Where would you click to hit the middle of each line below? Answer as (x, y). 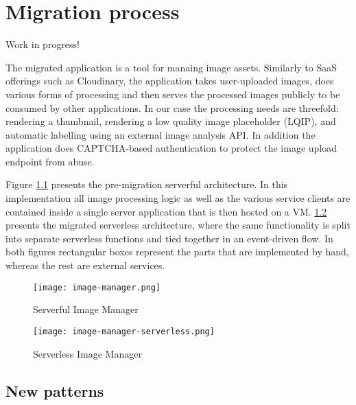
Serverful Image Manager (86, 309)
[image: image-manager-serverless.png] (124, 331)
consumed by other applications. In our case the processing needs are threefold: (172, 107)
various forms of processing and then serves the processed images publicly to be (173, 94)
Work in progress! (43, 44)
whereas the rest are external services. (85, 265)
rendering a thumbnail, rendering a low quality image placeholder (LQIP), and (171, 121)
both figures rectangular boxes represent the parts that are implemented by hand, (177, 252)
